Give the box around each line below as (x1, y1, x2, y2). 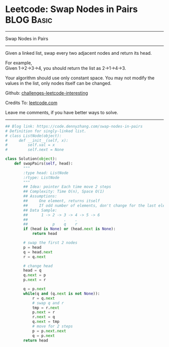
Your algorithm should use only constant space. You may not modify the (5, 74, 155, 81)
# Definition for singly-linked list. (5, 128, 87, 134)
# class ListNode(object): (5, 133, 62, 138)
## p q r (23, 222, 78, 227)
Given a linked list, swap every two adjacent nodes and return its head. (5, 50, 152, 56)
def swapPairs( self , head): (14, 161, 73, 166)
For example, (5, 59, 33, 66)
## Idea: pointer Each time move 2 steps (23, 185, 112, 190)
